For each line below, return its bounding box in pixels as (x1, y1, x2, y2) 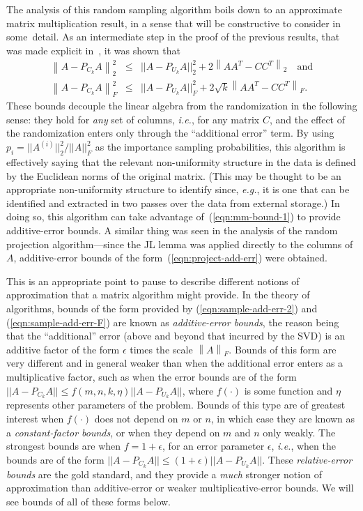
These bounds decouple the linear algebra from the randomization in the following (6, 98, 357, 113)
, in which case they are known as (210, 411, 355, 426)
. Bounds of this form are (229, 342, 337, 356)
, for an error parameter (162, 438, 265, 453)
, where (182, 383, 214, 397)
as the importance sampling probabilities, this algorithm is (95, 139, 346, 154)
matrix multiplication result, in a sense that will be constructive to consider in (6, 15, 341, 30)
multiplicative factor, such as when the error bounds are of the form (6, 369, 297, 384)
